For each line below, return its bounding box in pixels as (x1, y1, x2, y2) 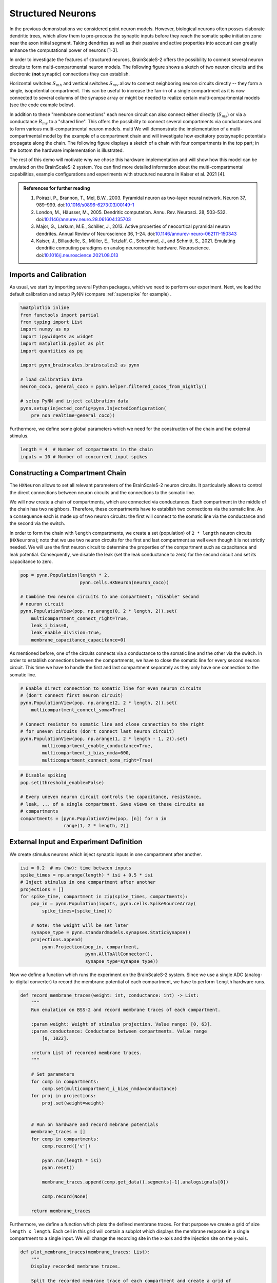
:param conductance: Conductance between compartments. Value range (31, 1028, 207, 1034)
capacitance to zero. (9, 558, 53, 565)
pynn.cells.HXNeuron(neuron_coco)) (80, 579, 169, 585)
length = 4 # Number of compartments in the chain (20, 446, 153, 453)
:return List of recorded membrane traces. (31, 1050, 142, 1056)
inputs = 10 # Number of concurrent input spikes (20, 454, 148, 459)
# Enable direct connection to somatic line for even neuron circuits (20, 685, 202, 691)
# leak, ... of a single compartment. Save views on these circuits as (20, 801, 205, 807)
